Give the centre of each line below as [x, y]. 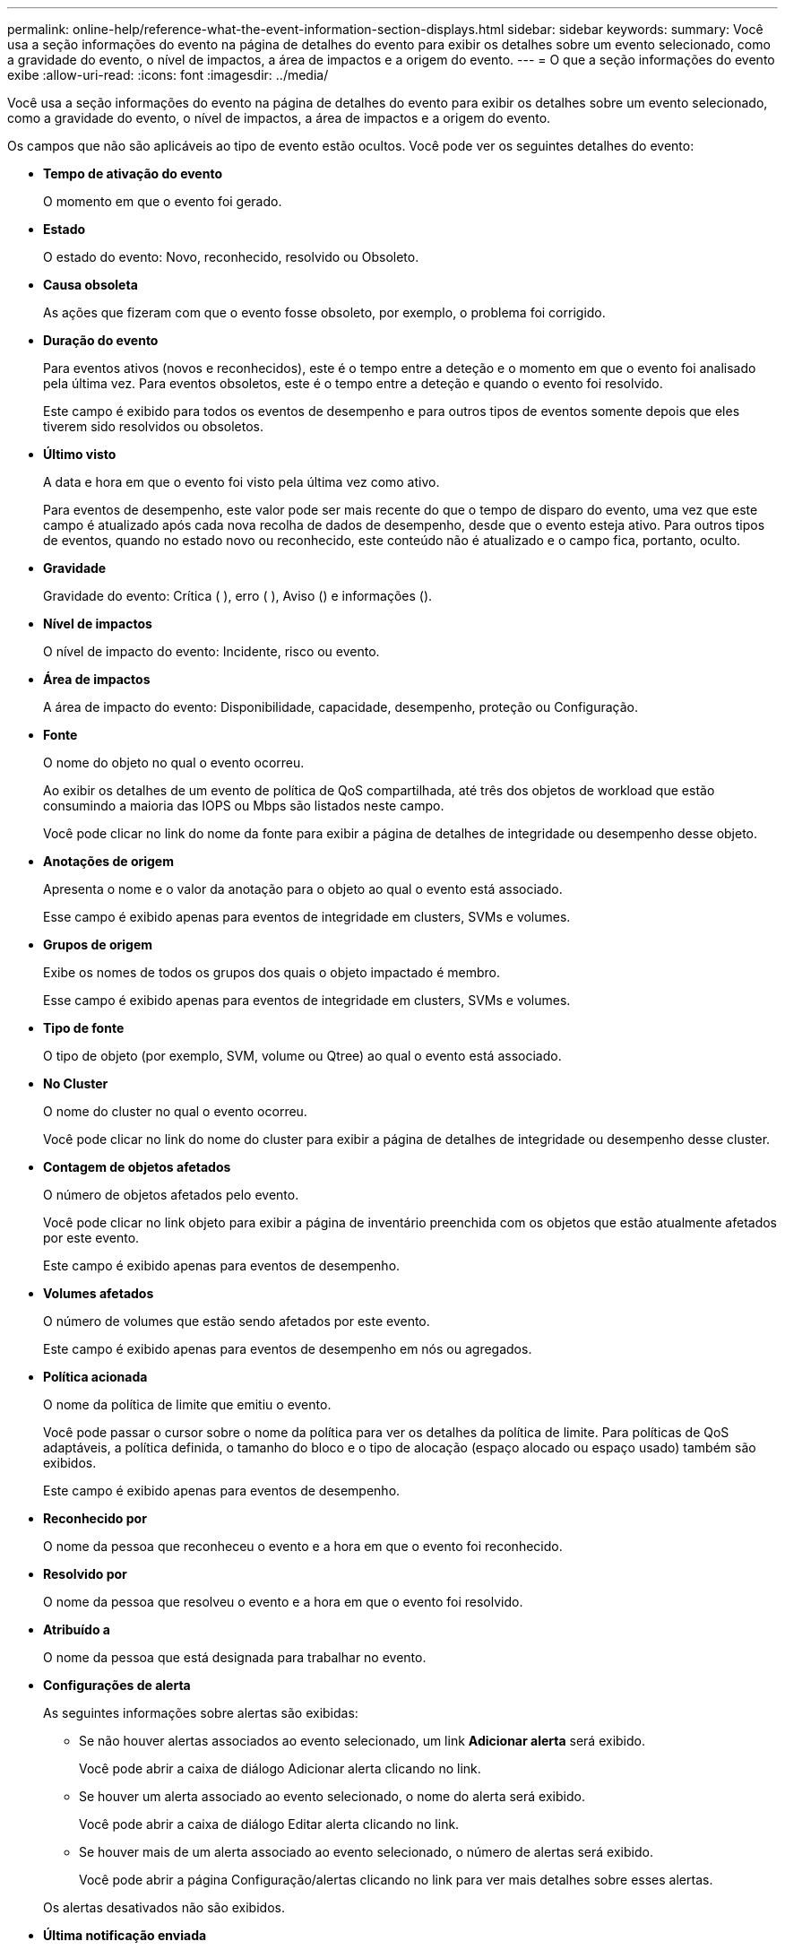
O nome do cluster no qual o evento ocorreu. [175, 1111]
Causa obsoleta [91, 285]
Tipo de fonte [84, 1028]
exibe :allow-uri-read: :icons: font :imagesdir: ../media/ [168, 75]
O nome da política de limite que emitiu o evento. [187, 1404]
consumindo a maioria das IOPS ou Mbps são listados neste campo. [244, 806]
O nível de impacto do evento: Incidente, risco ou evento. [211, 651]
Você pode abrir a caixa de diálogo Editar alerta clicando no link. [269, 1824]
